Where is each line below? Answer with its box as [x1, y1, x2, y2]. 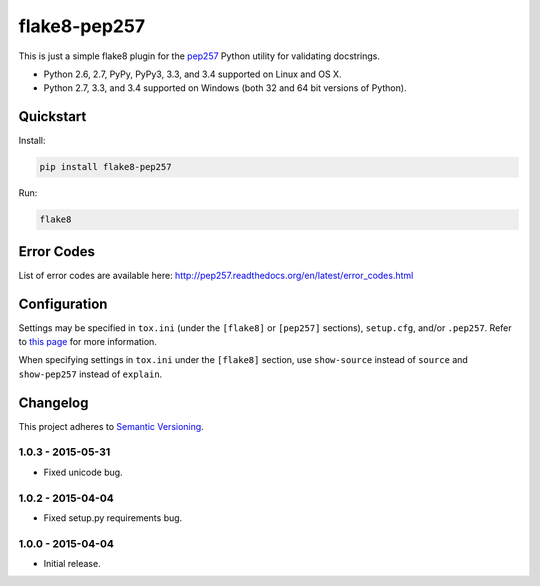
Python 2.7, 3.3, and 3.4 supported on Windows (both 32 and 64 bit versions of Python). [43, 82, 407, 94]
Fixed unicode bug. [43, 466, 124, 478]
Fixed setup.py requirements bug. [43, 511, 183, 524]
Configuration [18, 295, 108, 312]
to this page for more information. [18, 335, 157, 347]
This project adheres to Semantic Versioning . [18, 420, 204, 432]
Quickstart [18, 108, 87, 125]
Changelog [18, 394, 89, 411]
